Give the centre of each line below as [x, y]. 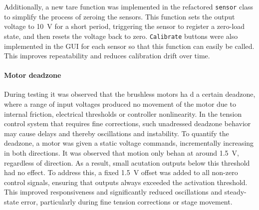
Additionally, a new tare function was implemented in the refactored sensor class [129, 6]
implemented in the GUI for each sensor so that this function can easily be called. [129, 46]
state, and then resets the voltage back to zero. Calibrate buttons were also [121, 36]
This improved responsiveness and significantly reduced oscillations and [113, 192]
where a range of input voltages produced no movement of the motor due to [120, 104]
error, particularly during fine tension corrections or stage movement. [127, 202]
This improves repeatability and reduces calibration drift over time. [107, 56]
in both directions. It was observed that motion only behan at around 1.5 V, [122, 153]
